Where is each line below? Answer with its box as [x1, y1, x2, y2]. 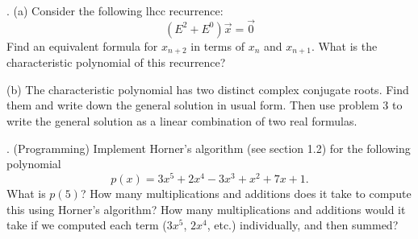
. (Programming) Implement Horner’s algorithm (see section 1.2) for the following [6, 139, 411, 156]
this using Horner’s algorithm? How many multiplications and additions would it [6, 200, 406, 217]
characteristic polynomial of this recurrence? [6, 54, 226, 71]
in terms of [190, 37, 245, 54]
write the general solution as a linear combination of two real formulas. [6, 113, 357, 130]
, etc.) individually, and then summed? [207, 216, 399, 233]
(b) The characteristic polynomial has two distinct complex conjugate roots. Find [6, 80, 409, 97]
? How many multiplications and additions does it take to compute [80, 184, 412, 201]
